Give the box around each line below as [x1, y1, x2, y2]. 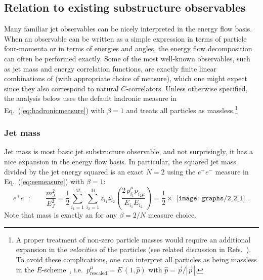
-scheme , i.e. [41, 264, 83, 274]
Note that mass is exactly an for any [4, 209, 117, 220]
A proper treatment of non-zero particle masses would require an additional [16, 234, 251, 244]
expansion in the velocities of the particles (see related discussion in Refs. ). [16, 244, 251, 255]
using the [167, 166, 196, 177]
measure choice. [148, 209, 197, 220]
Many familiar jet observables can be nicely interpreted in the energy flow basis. [4, 23, 252, 34]
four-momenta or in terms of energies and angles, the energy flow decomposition [4, 43, 252, 54]
